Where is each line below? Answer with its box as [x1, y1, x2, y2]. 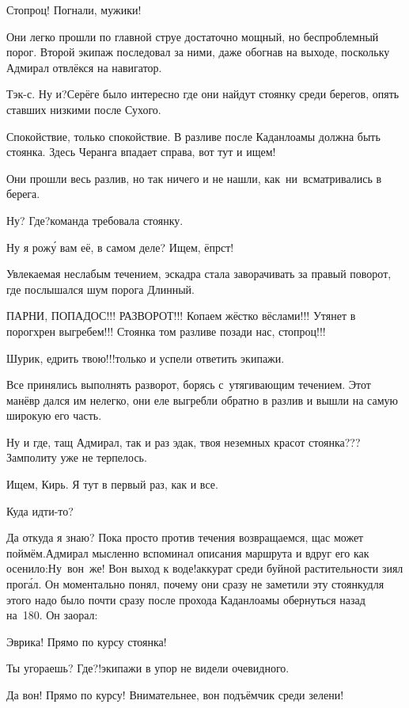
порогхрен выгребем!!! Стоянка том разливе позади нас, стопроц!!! [6, 322, 326, 339]
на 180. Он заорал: [6, 607, 98, 623]
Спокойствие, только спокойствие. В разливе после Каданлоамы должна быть [6, 128, 381, 144]
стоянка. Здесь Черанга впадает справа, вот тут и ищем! [6, 143, 276, 160]
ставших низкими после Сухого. [6, 101, 161, 117]
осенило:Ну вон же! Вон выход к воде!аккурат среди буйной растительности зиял [6, 560, 403, 577]
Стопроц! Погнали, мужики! [6, 2, 142, 17]
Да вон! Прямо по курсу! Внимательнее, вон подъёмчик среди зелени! [6, 687, 344, 702]
